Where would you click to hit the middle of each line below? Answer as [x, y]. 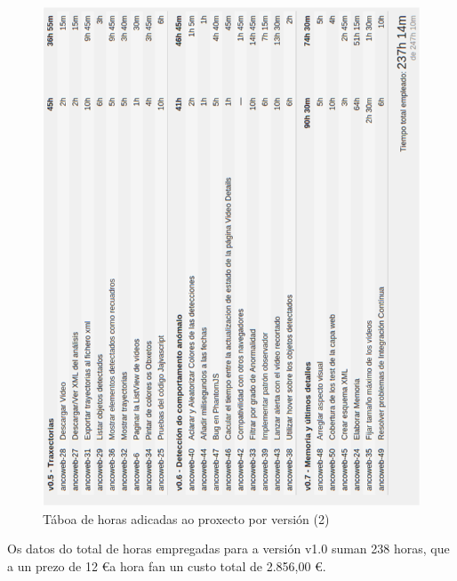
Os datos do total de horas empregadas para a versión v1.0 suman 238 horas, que [228, 549]
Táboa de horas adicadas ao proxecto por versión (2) [186, 518]
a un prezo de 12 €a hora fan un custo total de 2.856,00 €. [167, 565]
